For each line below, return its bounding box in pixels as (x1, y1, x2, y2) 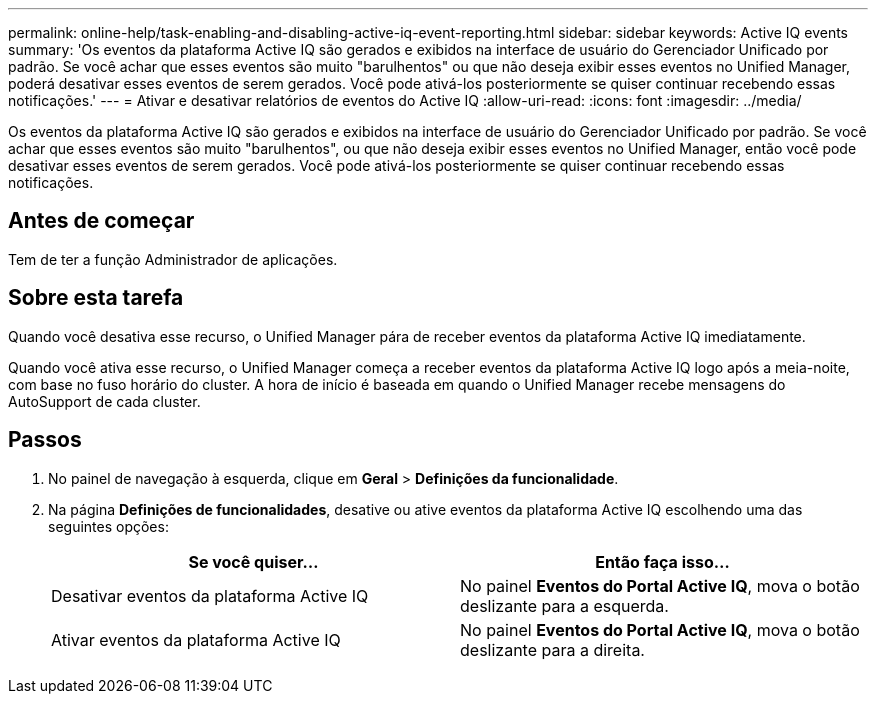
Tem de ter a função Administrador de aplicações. (8, 250, 338, 268)
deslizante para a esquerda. (460, 595, 669, 616)
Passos (8, 427, 82, 453)
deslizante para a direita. (460, 639, 645, 660)
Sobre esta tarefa (8, 285, 184, 311)
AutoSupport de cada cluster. (8, 392, 201, 410)
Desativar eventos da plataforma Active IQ (51, 585, 369, 606)
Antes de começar (8, 208, 195, 234)
